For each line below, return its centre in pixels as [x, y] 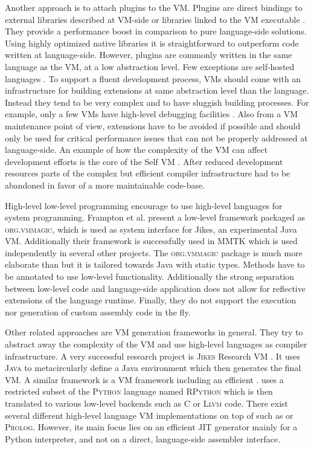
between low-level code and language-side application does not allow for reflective [155, 288]
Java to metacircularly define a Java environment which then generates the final [153, 368]
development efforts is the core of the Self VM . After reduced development [144, 161]
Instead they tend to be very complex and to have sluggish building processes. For [157, 102]
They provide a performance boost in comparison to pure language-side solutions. [156, 31]
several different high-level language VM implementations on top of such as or [149, 415]
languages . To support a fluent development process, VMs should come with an [153, 78]
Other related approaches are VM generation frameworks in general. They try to [154, 332]
